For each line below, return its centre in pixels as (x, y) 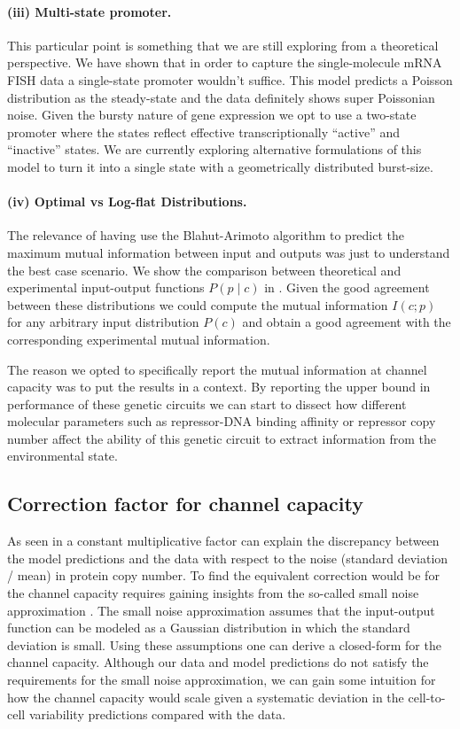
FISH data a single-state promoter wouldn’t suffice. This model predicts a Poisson (230, 79)
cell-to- (427, 697)
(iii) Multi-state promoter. (90, 11)
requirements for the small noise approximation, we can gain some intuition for (222, 680)
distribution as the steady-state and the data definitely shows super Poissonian (221, 97)
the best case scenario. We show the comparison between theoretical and (204, 270)
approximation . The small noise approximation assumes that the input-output (221, 610)
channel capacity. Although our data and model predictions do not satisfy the (218, 662)
